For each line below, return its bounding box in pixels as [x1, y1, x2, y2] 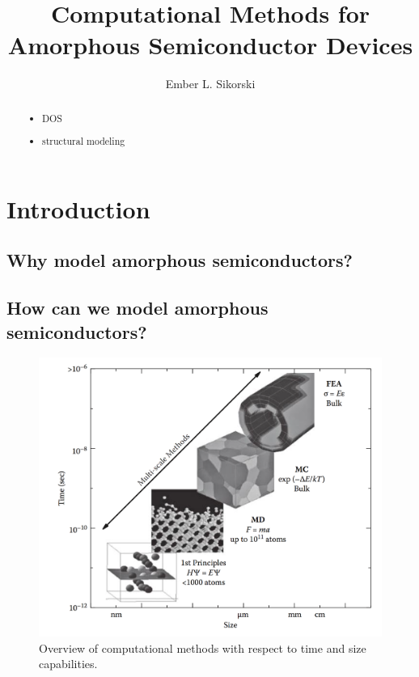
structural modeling [42, 134, 125, 148]
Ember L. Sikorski [165, 75, 256, 92]
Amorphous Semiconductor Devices [7, 28, 413, 61]
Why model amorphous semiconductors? [6, 248, 353, 273]
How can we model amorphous [6, 295, 269, 320]
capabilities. [39, 655, 98, 672]
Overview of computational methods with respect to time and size [39, 639, 366, 656]
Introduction [6, 192, 150, 225]
